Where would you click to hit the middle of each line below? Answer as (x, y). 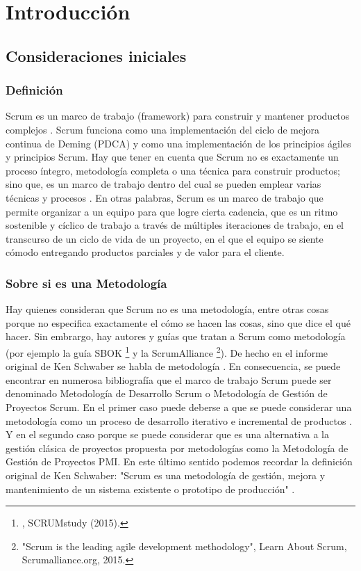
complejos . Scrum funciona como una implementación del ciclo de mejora (163, 129)
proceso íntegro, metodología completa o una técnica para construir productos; (173, 170)
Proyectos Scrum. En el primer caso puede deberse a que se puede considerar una (179, 407)
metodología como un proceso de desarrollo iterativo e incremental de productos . (179, 420)
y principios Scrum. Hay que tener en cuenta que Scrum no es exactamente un (172, 157)
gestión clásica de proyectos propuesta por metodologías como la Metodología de (177, 448)
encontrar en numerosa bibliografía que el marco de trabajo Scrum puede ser (169, 379)
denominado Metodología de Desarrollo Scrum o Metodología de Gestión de (167, 393)
